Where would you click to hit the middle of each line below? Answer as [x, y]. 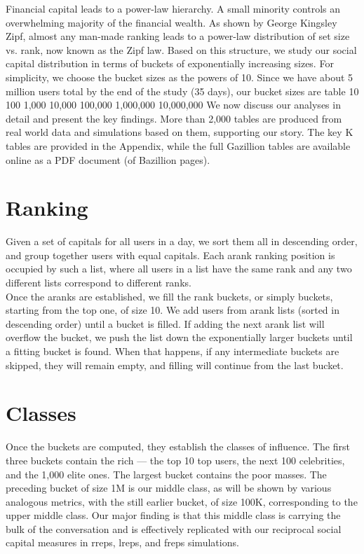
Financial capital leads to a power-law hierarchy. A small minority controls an [173, 8]
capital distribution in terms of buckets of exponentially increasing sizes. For [170, 63]
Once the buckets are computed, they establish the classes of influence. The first [178, 446]
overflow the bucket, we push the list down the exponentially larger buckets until [179, 337]
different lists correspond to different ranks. [99, 283]
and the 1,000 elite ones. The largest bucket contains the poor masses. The [166, 474]
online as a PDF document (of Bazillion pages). [108, 159]
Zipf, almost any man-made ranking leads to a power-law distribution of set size [178, 36]
